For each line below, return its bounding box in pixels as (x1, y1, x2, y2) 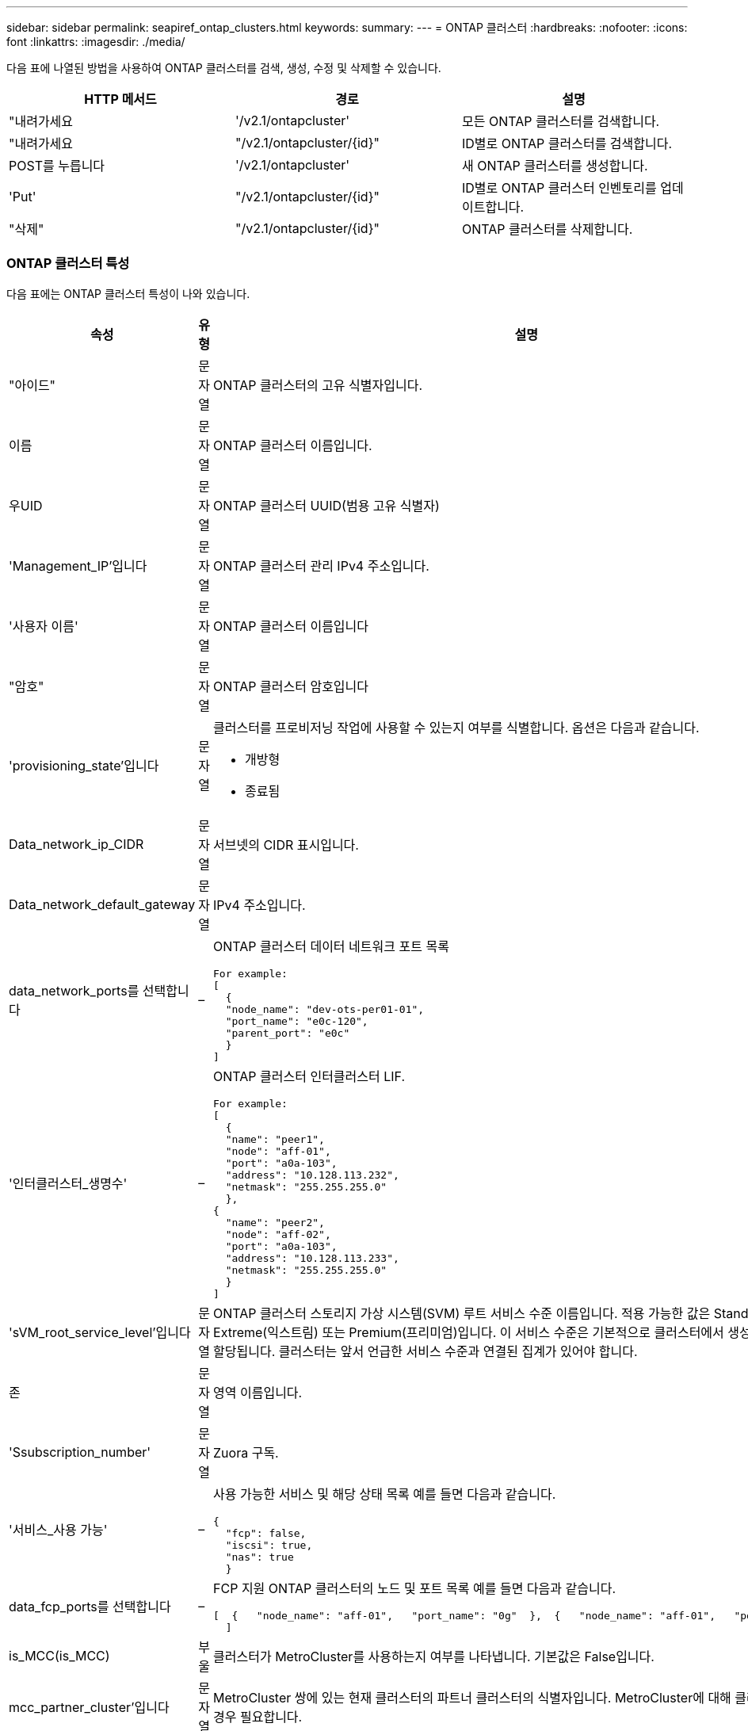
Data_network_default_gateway (9, 896, 196, 912)
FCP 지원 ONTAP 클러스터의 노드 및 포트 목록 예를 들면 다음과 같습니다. (213, 1580, 616, 1596)
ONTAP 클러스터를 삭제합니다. (461, 221, 633, 237)
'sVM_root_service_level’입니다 (9, 1324, 191, 1340)
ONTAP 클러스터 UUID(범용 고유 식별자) (213, 497, 440, 514)
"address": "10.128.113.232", (225, 1168, 399, 1181)
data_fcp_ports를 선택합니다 (9, 1598, 171, 1614)
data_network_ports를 (9, 982, 139, 999)
